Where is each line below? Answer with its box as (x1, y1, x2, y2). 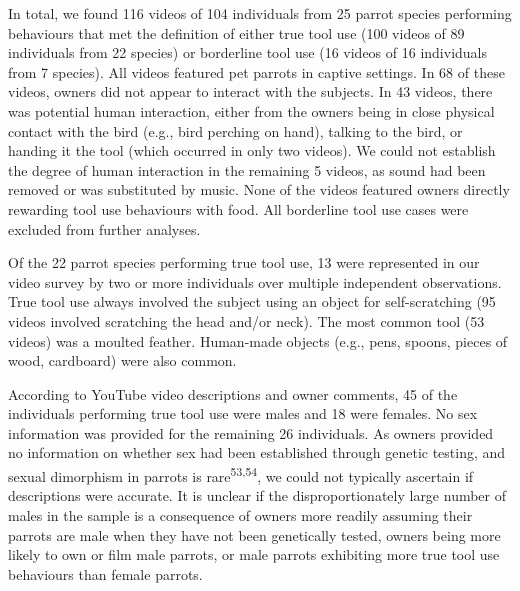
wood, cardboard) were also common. (8, 350, 237, 371)
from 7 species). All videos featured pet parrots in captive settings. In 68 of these (8, 61, 505, 82)
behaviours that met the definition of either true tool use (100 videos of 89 (8, 22, 465, 43)
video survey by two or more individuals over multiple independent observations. (8, 271, 502, 292)
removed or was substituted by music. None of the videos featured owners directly (8, 179, 510, 200)
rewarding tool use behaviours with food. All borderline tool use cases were (8, 198, 469, 219)
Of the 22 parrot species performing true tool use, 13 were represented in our (8, 252, 480, 273)
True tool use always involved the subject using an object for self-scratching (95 (8, 291, 496, 312)
